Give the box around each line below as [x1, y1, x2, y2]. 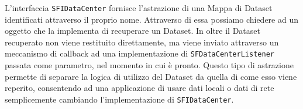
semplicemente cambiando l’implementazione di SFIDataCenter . [5, 93, 234, 105]
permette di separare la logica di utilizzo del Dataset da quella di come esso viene [5, 70, 297, 82]
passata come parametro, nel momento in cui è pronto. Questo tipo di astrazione [5, 59, 294, 71]
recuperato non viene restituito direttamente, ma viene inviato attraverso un [5, 36, 279, 48]
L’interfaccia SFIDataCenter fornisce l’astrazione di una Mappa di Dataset [5, 2, 273, 13]
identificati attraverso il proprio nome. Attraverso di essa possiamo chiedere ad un [5, 13, 298, 25]
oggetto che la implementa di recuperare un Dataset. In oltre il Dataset [5, 24, 260, 37]
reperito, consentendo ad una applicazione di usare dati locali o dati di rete [5, 82, 274, 94]
